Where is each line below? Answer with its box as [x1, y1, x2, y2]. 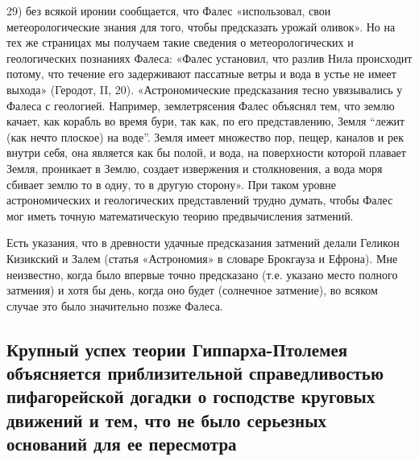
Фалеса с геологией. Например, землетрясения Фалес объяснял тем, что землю [6, 97, 395, 113]
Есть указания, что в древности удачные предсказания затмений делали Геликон [6, 234, 400, 251]
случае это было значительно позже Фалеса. [6, 297, 223, 314]
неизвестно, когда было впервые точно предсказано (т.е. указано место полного [6, 265, 398, 282]
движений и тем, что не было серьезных [6, 407, 327, 432]
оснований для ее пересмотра [6, 431, 237, 456]
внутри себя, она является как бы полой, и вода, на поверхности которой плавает [6, 144, 406, 161]
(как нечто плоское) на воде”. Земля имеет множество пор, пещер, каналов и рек [6, 128, 404, 145]
